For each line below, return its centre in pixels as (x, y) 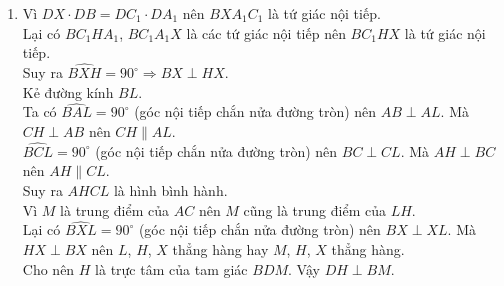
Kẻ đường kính (68, 91)
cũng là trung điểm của (314, 209)
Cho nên (48, 268)
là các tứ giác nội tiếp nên (266, 32)
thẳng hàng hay (220, 249)
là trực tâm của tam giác (171, 268)
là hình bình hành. (170, 190)
